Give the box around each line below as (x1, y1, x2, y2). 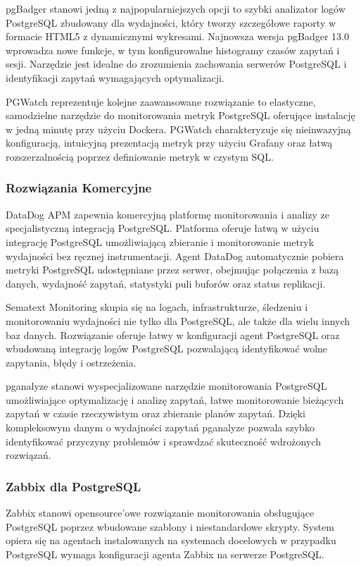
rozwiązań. (6, 448, 51, 462)
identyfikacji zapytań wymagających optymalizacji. (6, 70, 224, 85)
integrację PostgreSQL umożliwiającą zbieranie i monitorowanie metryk (6, 234, 315, 249)
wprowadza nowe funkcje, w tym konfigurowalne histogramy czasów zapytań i (6, 42, 340, 57)
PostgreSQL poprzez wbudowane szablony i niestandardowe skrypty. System (6, 519, 334, 534)
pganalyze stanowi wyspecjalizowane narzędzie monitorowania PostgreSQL (6, 379, 327, 393)
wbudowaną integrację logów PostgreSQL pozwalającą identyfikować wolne (6, 341, 328, 356)
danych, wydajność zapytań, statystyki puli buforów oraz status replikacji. (6, 276, 326, 290)
